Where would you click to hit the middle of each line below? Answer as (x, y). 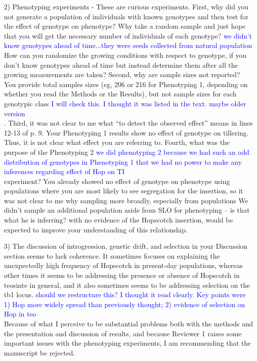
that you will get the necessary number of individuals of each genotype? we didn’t (128, 35)
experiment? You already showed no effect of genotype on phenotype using (117, 181)
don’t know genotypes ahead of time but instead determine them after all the (121, 65)
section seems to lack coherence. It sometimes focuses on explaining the (112, 255)
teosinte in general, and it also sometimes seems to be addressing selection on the (127, 285)
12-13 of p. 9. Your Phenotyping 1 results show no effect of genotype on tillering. (126, 132)
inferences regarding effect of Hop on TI (64, 171)
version (15, 113)
